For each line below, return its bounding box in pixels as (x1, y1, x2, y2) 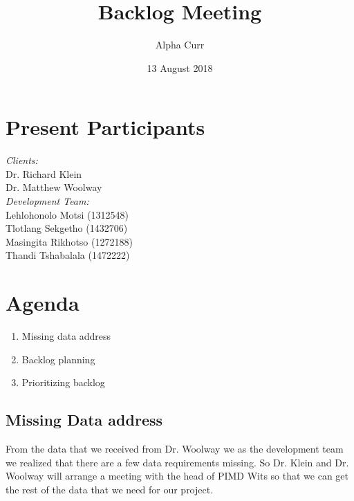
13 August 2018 (147, 60, 213, 75)
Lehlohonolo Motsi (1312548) (6, 207, 129, 221)
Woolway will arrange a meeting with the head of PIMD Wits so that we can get (6, 468, 349, 483)
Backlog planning (21, 352, 95, 366)
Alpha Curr (155, 37, 205, 52)
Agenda (6, 289, 80, 317)
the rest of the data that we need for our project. (6, 482, 214, 496)
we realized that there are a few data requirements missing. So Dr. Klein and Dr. (6, 455, 349, 469)
